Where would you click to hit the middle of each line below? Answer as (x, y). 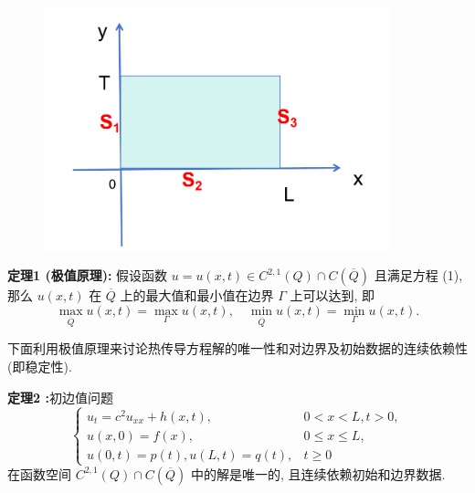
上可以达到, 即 (332, 295)
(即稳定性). (40, 367)
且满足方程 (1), (418, 275)
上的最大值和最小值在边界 (197, 295)
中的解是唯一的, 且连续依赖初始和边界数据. (318, 473)
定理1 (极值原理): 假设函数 (88, 275)
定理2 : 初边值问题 (60, 397)
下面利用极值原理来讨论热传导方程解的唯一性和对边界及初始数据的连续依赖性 (237, 348)
